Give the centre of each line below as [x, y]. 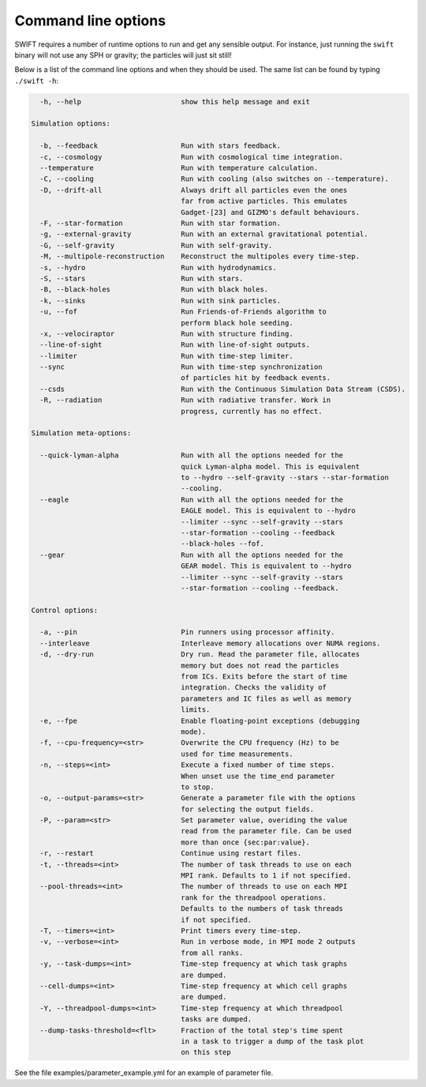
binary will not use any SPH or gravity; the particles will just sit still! [123, 55]
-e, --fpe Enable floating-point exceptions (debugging [200, 720]
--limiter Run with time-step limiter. [166, 356]
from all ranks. [212, 953]
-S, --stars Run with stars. [142, 278]
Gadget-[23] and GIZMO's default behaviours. [271, 212]
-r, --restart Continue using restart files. [171, 854]
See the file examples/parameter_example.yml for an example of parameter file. [144, 1073]
